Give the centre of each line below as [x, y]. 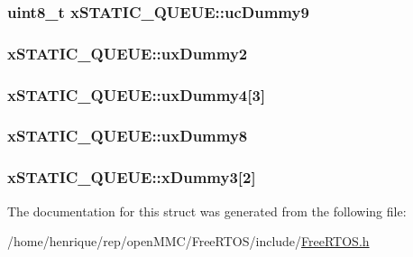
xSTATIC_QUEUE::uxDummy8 [128, 136]
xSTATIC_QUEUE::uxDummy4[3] [137, 94]
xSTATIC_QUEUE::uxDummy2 [128, 53]
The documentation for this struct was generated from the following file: [207, 211]
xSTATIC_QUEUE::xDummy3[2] [132, 177]
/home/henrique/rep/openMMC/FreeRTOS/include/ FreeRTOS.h [188, 241]
